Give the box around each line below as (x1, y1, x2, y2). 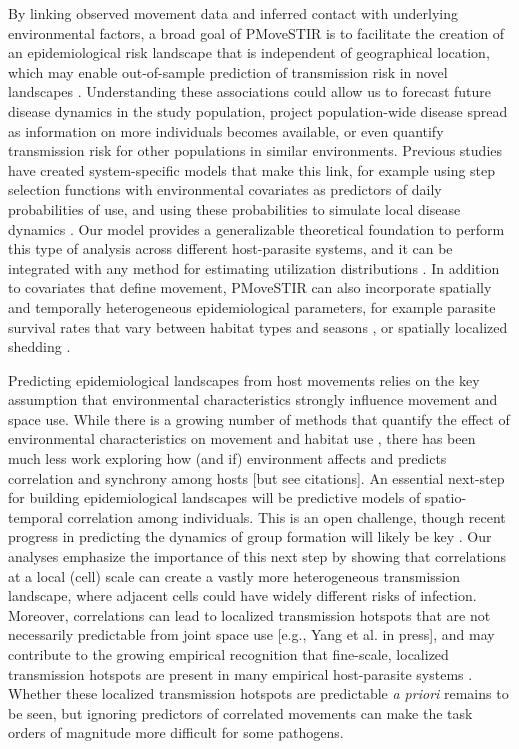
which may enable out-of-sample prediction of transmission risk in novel (8, 61, 448, 82)
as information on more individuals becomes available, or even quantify (8, 120, 444, 141)
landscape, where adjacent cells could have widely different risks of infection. (8, 585, 477, 606)
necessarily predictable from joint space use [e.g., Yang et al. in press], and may (8, 624, 495, 645)
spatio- (424, 487, 467, 508)
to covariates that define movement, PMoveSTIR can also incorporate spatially (8, 277, 492, 298)
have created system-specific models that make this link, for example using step (8, 159, 496, 180)
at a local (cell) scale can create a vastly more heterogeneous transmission (8, 565, 461, 586)
